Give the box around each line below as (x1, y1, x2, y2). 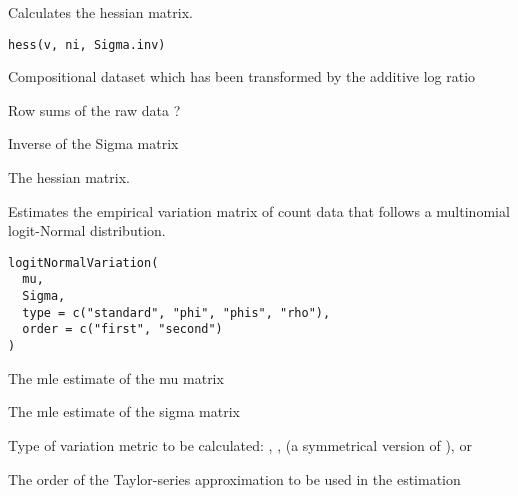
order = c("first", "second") (22, 322, 223, 337)
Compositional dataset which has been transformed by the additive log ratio (8, 66, 476, 87)
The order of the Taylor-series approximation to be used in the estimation (8, 468, 461, 489)
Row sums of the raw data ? (8, 99, 181, 120)
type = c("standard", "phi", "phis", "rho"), (22, 305, 331, 320)
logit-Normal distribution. (8, 220, 166, 241)
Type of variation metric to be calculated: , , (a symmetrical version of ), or (8, 434, 472, 455)
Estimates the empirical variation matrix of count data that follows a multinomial (8, 200, 510, 221)
